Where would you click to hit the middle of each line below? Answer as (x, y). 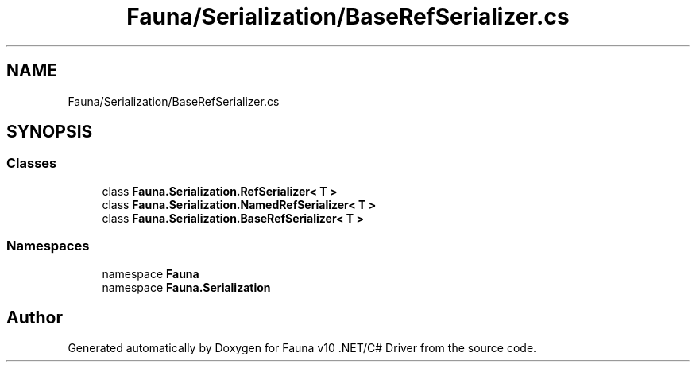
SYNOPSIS (50, 132)
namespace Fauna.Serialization (186, 287)
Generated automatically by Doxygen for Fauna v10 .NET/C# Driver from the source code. (302, 348)
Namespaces (48, 246)
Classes (32, 163)
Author (35, 317)
